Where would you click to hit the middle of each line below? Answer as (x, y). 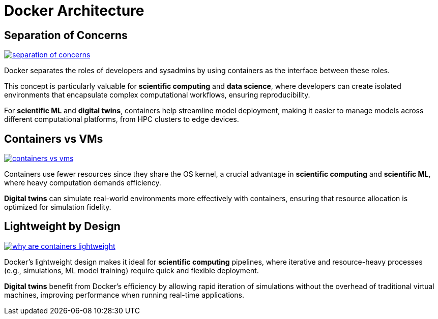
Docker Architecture (74, 11)
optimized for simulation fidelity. (58, 207)
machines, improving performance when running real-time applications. (124, 295)
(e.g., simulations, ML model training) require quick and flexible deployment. (132, 270)
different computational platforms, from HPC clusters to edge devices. (122, 119)
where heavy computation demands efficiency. (83, 183)
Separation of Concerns (66, 35)
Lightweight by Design (62, 227)
